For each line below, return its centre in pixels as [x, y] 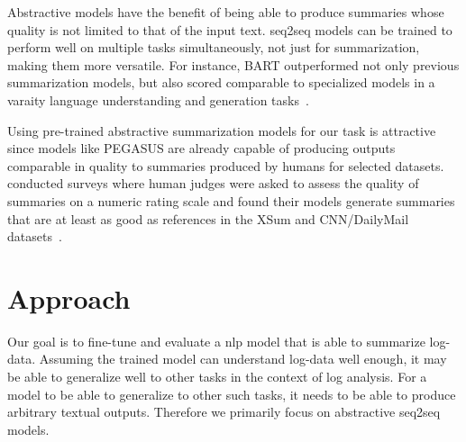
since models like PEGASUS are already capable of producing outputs [201, 148]
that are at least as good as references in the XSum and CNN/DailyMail [208, 218]
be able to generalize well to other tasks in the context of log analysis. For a [217, 377]
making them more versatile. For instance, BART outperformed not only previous [233, 64]
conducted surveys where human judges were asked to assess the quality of [213, 183]
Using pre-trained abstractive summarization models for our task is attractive [222, 130]
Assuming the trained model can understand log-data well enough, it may [243, 359]
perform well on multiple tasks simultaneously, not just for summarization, [214, 47]
